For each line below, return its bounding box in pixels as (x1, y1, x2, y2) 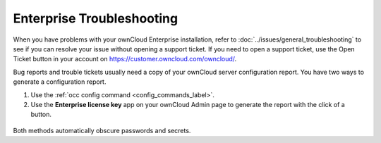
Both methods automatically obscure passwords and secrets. (13, 126, 191, 135)
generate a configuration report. (13, 77, 107, 86)
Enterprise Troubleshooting (13, 11, 179, 26)
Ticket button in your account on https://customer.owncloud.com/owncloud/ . (13, 55, 237, 63)
